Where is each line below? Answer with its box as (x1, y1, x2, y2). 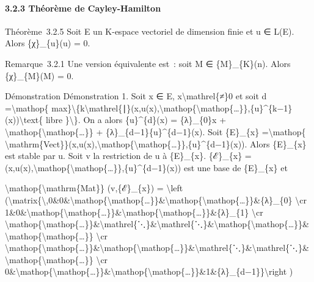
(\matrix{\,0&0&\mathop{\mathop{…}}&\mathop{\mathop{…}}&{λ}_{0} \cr (5, 193, 307, 206)
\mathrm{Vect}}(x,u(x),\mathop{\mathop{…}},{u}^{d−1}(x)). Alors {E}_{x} (5, 137, 307, 150)
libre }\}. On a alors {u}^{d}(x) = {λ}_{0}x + (45, 113, 227, 126)
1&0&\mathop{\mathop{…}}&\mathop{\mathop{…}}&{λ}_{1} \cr (5, 205, 263, 218)
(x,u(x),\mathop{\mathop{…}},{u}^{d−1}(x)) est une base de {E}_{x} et (5, 161, 288, 174)
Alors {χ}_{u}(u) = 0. (5, 37, 90, 49)
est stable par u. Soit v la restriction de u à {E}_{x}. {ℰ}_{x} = (5, 149, 252, 162)
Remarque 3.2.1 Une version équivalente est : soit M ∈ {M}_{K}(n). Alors (5, 57, 291, 69)
